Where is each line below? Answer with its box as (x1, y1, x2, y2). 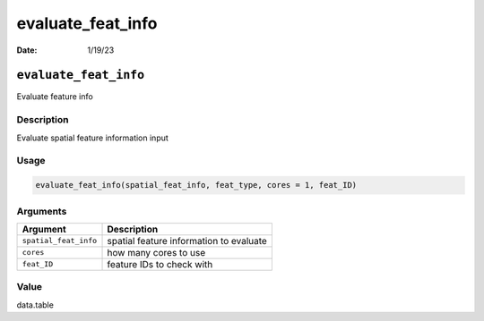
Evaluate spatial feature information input (16, 132, 169, 143)
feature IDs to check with (107, 258, 213, 270)
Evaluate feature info (16, 91, 93, 102)
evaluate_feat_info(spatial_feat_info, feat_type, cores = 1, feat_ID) (35, 180, 358, 190)
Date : (16, 45, 38, 55)
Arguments (16, 205, 67, 217)
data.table (16, 300, 54, 310)
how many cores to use (107, 246, 206, 258)
